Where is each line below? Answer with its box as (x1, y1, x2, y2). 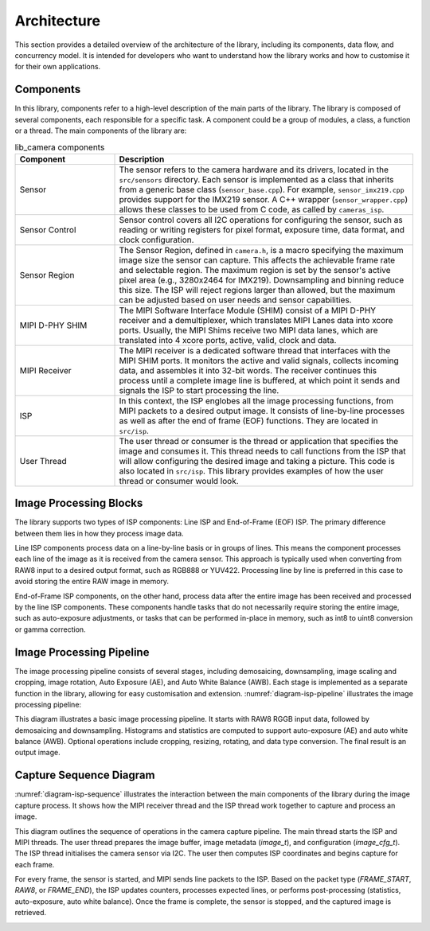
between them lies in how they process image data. (14, 528, 184, 538)
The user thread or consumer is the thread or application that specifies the (119, 435, 399, 446)
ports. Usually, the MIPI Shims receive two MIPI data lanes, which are (119, 325, 378, 336)
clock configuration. (119, 234, 194, 245)
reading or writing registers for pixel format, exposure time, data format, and (119, 224, 405, 235)
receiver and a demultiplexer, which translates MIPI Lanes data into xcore (119, 314, 393, 325)
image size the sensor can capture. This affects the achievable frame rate (119, 255, 396, 266)
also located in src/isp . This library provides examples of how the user (119, 465, 384, 477)
